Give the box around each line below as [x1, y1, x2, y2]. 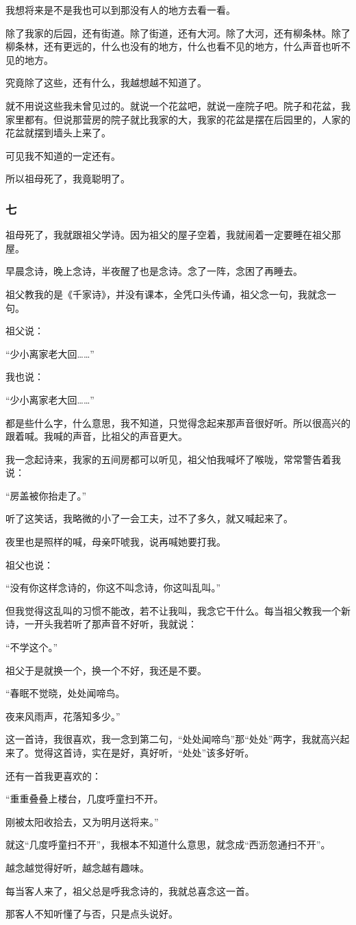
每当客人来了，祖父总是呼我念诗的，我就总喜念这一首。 [5, 883, 255, 898]
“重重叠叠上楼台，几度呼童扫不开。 [5, 791, 164, 806]
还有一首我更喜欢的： [5, 768, 101, 782]
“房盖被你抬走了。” [5, 488, 87, 502]
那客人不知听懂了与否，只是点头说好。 [5, 907, 178, 921]
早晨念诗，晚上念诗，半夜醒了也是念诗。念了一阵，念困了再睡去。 [5, 264, 303, 278]
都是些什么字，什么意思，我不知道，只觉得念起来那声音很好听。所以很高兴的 [5, 415, 351, 430]
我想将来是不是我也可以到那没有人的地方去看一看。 [5, 3, 236, 16]
